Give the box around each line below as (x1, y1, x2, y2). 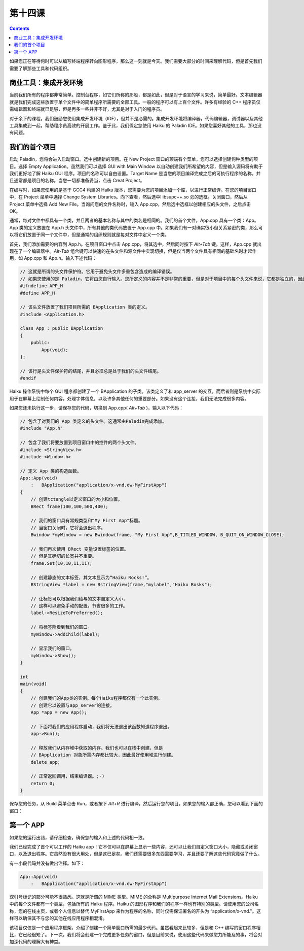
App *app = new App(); (30, 709, 87, 715)
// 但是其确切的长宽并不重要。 (30, 553, 97, 559)
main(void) (20, 681, 47, 687)
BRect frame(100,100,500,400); (30, 503, 108, 510)
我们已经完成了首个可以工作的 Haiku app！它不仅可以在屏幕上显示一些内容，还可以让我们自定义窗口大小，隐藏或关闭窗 (9, 843, 258, 850)
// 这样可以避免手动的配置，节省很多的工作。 (30, 603, 128, 609)
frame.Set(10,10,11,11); (30, 560, 93, 566)
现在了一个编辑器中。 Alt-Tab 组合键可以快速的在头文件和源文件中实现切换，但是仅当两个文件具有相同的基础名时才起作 (9, 248, 257, 254)
